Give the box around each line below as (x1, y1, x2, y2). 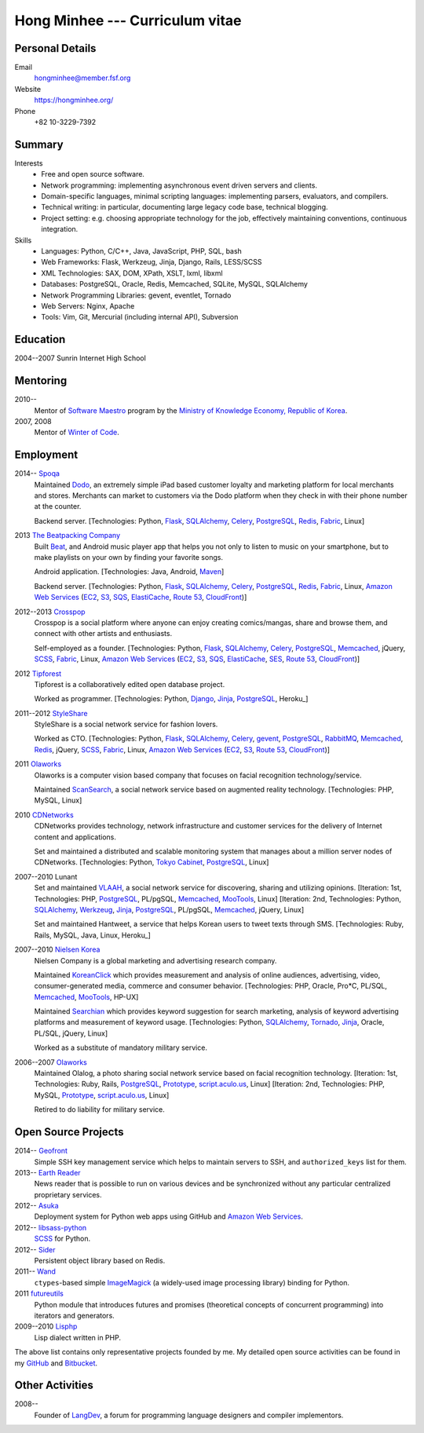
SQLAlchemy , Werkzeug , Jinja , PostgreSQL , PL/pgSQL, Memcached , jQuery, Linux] (34, 905, 305, 914)
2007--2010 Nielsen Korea (14, 945, 101, 954)
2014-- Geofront (14, 1146, 68, 1156)
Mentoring (14, 374, 68, 388)
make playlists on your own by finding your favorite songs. (34, 553, 224, 562)
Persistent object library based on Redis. (34, 1256, 166, 1266)
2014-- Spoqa (14, 469, 60, 478)
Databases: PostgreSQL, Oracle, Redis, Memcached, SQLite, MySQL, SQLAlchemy (41, 280, 308, 289)
